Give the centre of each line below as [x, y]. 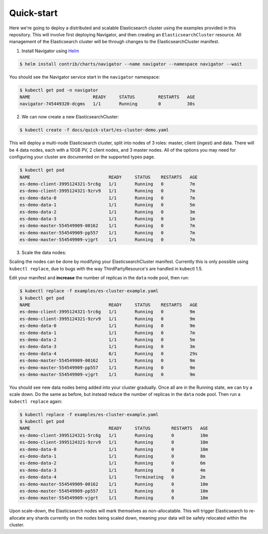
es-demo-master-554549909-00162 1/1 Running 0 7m [107, 226]
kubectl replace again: [36, 401]
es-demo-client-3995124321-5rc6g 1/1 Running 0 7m [107, 184]
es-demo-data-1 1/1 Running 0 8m [113, 456]
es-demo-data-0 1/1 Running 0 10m [114, 449]
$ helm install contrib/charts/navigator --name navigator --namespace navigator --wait [131, 64]
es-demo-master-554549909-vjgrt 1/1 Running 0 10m [114, 498]
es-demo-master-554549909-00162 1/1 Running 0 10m [114, 484]
